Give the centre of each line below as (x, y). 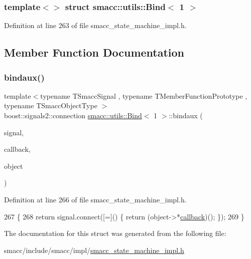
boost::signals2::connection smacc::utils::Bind (73, 115)
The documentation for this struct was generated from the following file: (115, 233)
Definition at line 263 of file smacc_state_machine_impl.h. (95, 25)
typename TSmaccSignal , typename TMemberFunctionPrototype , (144, 95)
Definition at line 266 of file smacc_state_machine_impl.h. (95, 199)
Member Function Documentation (94, 52)
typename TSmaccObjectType (51, 105)
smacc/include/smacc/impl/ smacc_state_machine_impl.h (94, 250)
